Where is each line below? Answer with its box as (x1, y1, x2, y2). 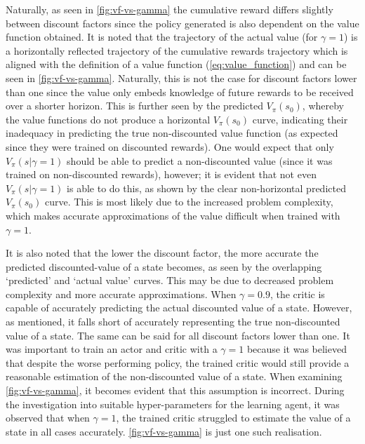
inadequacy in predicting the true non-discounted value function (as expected (6, 126, 338, 140)
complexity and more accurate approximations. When (6, 286, 237, 301)
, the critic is (270, 286, 325, 301)
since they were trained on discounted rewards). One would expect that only (6, 139, 334, 154)
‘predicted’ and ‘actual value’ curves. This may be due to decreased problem (6, 273, 334, 288)
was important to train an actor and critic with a (6, 342, 218, 356)
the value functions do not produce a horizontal (6, 112, 211, 126)
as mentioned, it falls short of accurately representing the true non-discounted (6, 314, 340, 329)
